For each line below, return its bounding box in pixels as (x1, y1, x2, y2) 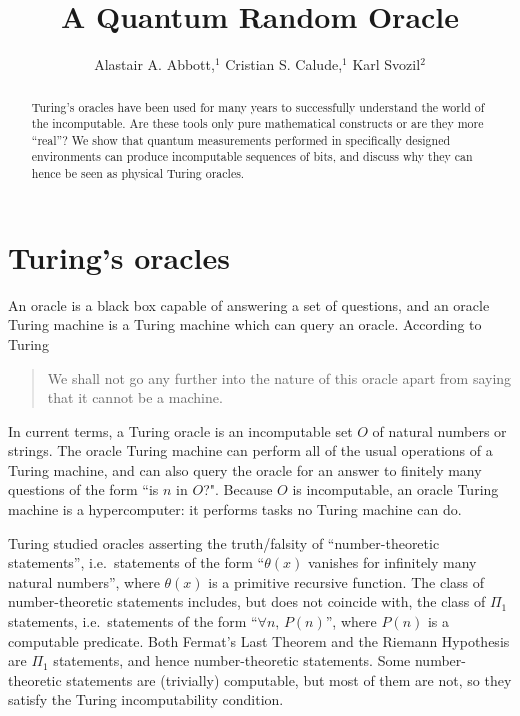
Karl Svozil (352, 54, 421, 75)
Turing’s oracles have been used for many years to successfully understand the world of (31, 98, 485, 115)
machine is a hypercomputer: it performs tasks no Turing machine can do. (8, 499, 462, 520)
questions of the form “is (8, 479, 159, 500)
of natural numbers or (372, 420, 507, 441)
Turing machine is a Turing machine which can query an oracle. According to (8, 314, 482, 335)
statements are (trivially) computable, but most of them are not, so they (66, 669, 512, 690)
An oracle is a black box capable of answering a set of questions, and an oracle (8, 294, 490, 315)
